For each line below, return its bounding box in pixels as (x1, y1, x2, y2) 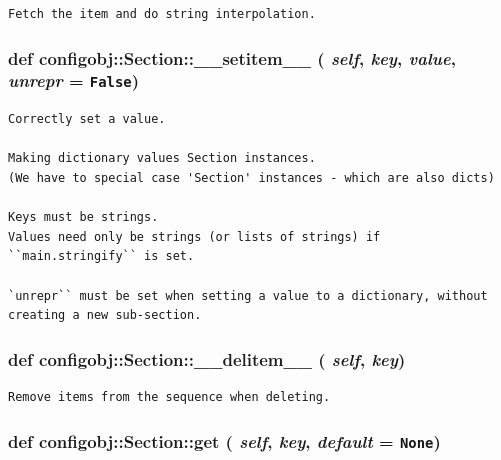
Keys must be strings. (8, 210, 159, 225)
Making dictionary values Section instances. (8, 151, 316, 166)
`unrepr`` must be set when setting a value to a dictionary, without (8, 288, 488, 303)
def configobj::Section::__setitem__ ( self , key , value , (8, 45, 456, 70)
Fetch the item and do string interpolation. (8, 7, 316, 21)
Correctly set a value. (8, 112, 166, 127)
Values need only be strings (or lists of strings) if (8, 229, 381, 244)
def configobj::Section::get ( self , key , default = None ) (8, 428, 441, 453)
